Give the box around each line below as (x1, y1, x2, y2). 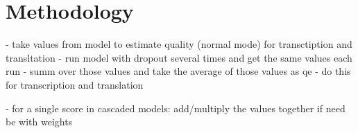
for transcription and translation (6, 77, 144, 91)
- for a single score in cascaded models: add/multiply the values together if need (6, 100, 346, 115)
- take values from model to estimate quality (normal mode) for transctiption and (6, 37, 352, 51)
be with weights (6, 114, 73, 129)
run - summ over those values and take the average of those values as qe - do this (6, 64, 351, 78)
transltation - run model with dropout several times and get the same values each (6, 50, 352, 64)
